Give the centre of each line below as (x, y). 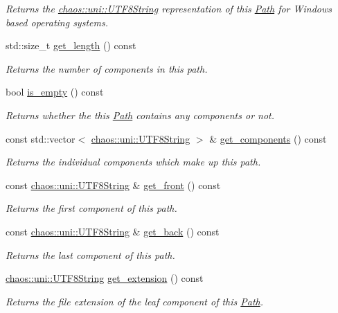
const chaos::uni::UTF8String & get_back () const (113, 231)
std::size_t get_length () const (71, 45)
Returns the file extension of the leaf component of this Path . (135, 301)
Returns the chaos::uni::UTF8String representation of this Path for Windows (169, 8)
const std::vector (41, 138)
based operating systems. (57, 22)
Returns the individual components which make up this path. (133, 162)
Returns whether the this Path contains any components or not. (140, 115)
